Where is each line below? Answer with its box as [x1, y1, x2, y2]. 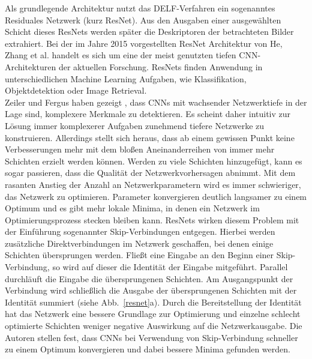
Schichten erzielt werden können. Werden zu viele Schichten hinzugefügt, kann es [5, 154, 302, 167]
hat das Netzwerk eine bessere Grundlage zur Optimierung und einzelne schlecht [5, 307, 301, 320]
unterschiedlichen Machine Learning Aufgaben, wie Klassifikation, [5, 72, 247, 85]
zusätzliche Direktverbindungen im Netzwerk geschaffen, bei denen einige [5, 237, 274, 249]
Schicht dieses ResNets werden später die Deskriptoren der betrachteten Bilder [5, 25, 294, 38]
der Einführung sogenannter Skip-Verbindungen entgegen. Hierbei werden [5, 225, 275, 238]
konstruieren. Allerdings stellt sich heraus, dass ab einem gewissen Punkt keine [5, 131, 295, 143]
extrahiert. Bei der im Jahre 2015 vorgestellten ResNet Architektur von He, [5, 37, 283, 49]
